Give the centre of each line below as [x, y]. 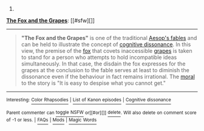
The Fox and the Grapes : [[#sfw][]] [51, 20]
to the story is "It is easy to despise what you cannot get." [93, 83]
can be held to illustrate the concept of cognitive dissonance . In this [106, 44]
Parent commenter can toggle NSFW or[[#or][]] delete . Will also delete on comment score [101, 113]
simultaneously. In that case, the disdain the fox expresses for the [103, 64]
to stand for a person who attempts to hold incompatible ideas [99, 57]
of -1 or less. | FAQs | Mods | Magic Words [52, 120]
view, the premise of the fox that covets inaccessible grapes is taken [107, 51]
